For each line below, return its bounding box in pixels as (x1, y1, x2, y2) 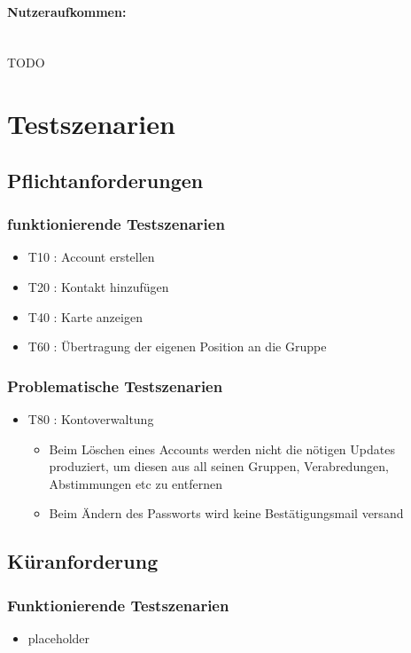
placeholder (27, 628, 90, 647)
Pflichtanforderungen (7, 166, 204, 193)
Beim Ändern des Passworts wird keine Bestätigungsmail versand (49, 504, 404, 523)
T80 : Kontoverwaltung (27, 409, 154, 428)
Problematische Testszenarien (7, 374, 223, 397)
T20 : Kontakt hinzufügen (27, 277, 169, 295)
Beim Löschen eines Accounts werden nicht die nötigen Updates (49, 439, 395, 458)
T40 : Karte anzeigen (27, 307, 143, 326)
